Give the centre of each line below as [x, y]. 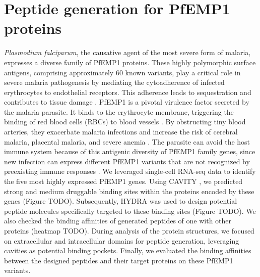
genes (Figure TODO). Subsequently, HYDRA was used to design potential [121, 201]
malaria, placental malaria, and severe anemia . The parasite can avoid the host [127, 141]
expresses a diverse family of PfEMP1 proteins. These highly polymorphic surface [130, 62]
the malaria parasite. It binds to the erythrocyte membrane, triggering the [119, 111]
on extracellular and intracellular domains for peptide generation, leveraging [122, 240]
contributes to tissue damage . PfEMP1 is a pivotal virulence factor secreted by [127, 102]
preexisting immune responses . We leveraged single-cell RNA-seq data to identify [130, 171]
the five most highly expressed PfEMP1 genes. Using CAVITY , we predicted [123, 181]
